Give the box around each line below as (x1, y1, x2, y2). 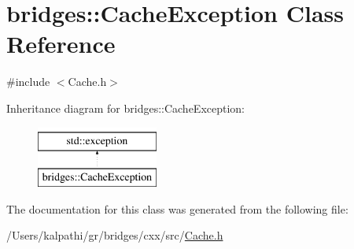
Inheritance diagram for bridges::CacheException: (6, 99, 245, 116)
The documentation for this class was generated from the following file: (6, 200, 348, 217)
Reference (6, 28, 116, 60)
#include (6, 73, 50, 90)
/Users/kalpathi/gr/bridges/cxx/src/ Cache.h (6, 227, 223, 243)
